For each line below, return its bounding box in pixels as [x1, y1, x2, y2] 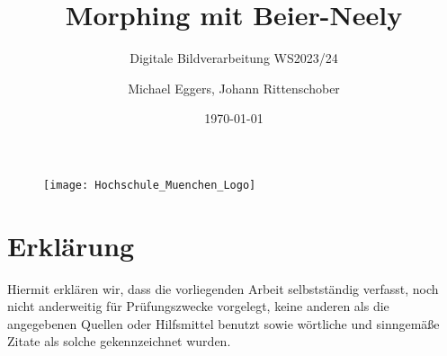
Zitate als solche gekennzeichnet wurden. [7, 332, 231, 351]
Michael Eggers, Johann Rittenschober [128, 78, 340, 97]
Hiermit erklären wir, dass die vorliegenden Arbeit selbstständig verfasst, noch [7, 279, 439, 298]
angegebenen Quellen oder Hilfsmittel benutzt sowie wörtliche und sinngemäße [7, 314, 440, 333]
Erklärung [7, 227, 135, 263]
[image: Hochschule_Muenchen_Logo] [43, 178, 256, 191]
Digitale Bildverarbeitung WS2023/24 [130, 49, 338, 67]
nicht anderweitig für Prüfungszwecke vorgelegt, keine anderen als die [7, 297, 389, 316]
